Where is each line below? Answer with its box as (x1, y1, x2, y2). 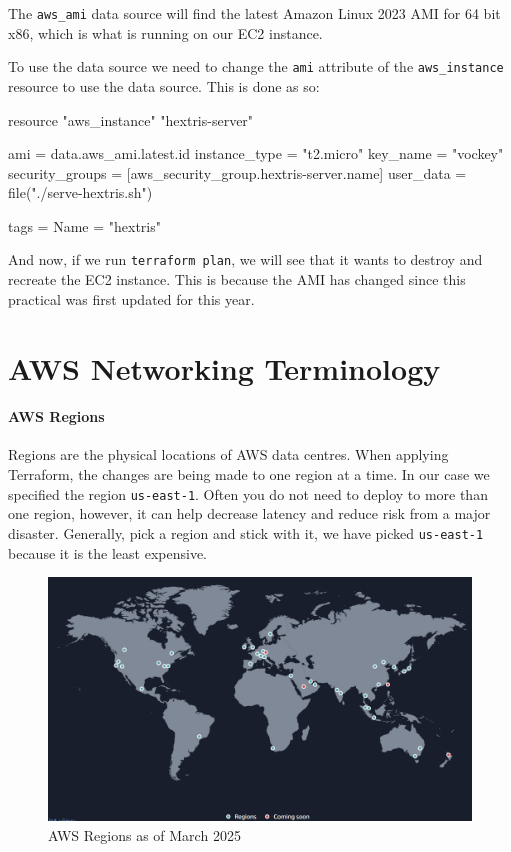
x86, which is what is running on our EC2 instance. (8, 22, 323, 43)
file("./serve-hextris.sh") (8, 182, 153, 203)
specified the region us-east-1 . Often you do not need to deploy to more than (8, 483, 488, 504)
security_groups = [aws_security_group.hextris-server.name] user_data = (8, 162, 467, 183)
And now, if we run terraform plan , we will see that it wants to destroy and (8, 249, 483, 270)
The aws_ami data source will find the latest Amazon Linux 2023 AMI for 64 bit (8, 3, 501, 23)
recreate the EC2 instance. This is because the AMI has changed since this (8, 269, 466, 290)
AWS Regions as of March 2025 (48, 825, 241, 846)
